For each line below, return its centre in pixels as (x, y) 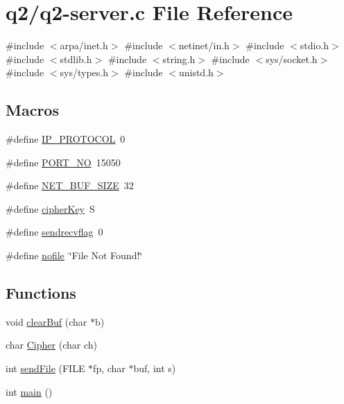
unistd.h (196, 72)
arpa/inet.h (84, 45)
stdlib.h (76, 59)
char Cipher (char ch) (51, 345)
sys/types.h (84, 72)
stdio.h (315, 45)
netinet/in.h (204, 45)
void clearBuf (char (46, 321)
